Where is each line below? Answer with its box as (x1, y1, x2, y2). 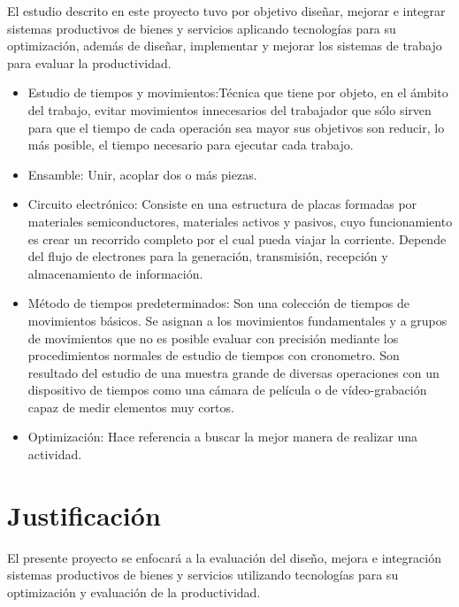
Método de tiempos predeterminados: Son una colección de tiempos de (27, 294, 409, 312)
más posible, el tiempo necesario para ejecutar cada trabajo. (27, 135, 354, 154)
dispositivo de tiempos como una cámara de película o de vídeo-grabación (27, 380, 427, 399)
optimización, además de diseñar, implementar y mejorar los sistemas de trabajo (7, 36, 442, 55)
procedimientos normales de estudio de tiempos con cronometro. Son (27, 346, 400, 365)
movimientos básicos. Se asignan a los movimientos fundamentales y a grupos (27, 311, 448, 329)
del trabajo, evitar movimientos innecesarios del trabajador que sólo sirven (27, 100, 432, 119)
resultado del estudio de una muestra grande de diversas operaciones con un (27, 363, 440, 381)
